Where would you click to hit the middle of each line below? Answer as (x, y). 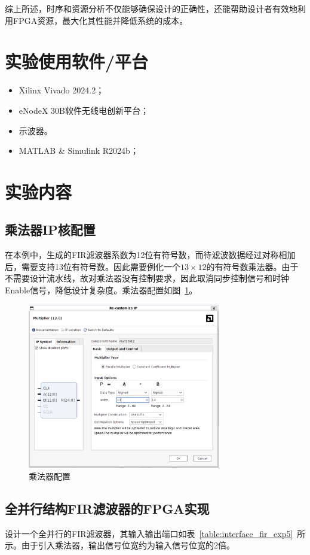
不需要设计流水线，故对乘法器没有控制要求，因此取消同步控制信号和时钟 (147, 278)
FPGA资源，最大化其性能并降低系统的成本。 (100, 20)
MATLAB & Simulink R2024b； (79, 151)
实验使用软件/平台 (77, 61)
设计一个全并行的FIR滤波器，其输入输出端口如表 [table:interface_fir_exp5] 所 (155, 533)
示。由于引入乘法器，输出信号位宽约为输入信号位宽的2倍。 (120, 545)
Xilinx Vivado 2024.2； (62, 90)
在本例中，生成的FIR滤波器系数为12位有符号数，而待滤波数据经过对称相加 (150, 255)
